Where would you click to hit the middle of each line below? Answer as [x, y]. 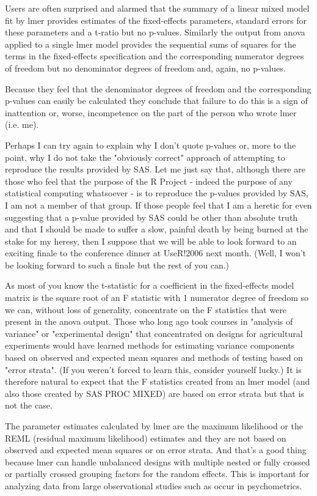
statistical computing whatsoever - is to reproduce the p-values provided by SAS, [157, 193]
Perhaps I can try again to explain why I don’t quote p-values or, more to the [151, 145]
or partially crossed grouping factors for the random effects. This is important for [157, 474]
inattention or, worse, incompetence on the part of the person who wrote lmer [151, 112]
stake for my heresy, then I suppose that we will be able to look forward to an [151, 241]
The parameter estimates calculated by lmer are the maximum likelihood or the [154, 426]
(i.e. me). [22, 124]
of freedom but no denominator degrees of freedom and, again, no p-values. [145, 68]
